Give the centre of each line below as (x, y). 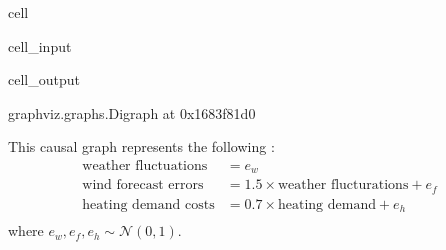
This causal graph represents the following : (141, 146)
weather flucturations (343, 185)
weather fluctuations (145, 165)
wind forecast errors (143, 185)
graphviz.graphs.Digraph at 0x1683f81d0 (132, 112)
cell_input (40, 45)
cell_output (44, 79)
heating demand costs (148, 204)
